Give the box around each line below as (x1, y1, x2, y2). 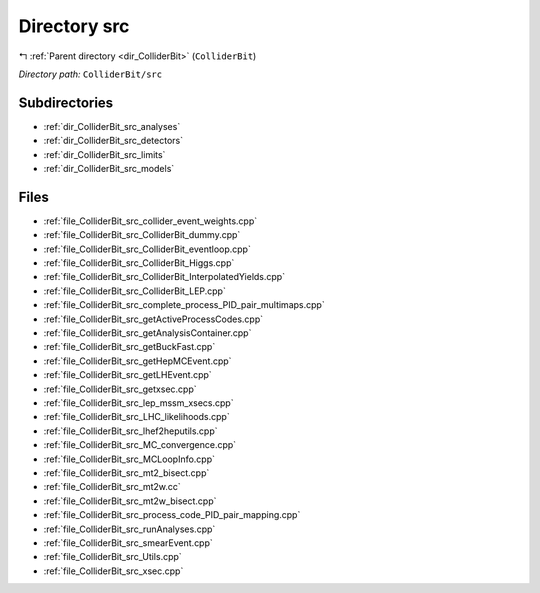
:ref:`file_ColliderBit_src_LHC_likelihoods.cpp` (43, 411, 230, 423)
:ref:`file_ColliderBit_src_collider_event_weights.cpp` (43, 215, 258, 227)
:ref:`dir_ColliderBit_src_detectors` (43, 135, 184, 147)
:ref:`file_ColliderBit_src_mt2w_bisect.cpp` (43, 495, 217, 507)
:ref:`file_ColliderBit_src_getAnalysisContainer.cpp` (43, 327, 252, 339)
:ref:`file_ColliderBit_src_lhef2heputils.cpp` (43, 425, 219, 437)
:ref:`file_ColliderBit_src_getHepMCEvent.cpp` (43, 355, 232, 367)
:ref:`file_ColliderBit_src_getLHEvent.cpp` (43, 369, 212, 381)
